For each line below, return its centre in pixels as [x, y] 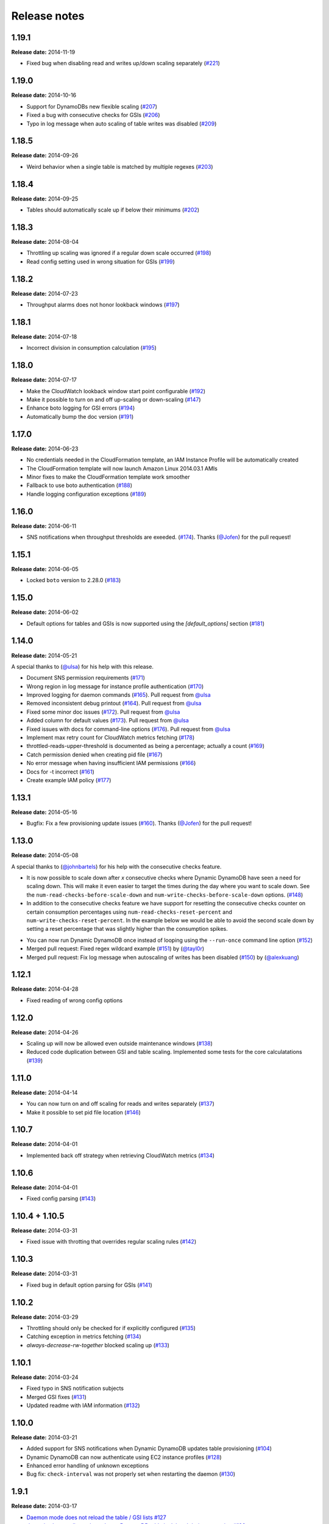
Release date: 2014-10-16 [44, 95]
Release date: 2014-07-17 [44, 380]
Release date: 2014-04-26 [45, 1032]
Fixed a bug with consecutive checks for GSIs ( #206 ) [94, 115]
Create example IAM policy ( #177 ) [69, 780]
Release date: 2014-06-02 [45, 612]
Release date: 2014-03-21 [44, 1437]
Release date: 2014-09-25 [45, 199]
